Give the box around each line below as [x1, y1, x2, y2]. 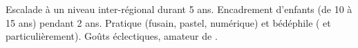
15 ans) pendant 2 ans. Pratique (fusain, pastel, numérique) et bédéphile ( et [6, 15, 331, 29]
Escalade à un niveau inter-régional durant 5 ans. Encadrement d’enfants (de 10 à [6, 2, 352, 16]
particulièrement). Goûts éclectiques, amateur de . [6, 29, 218, 43]
